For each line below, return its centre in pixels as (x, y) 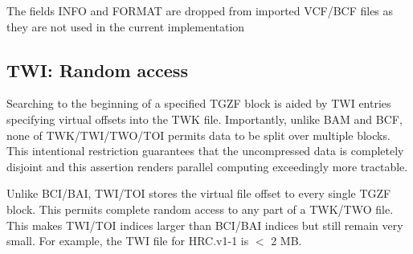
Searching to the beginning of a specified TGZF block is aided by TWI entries (199, 103)
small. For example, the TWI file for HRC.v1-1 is (128, 241)
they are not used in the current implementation (126, 26)
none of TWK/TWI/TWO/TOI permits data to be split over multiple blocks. (198, 135)
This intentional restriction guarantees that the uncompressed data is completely (205, 151)
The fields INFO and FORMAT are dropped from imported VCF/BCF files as (200, 10)
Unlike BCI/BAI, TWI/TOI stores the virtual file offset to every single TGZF (199, 193)
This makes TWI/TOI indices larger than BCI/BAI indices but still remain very (205, 225)
